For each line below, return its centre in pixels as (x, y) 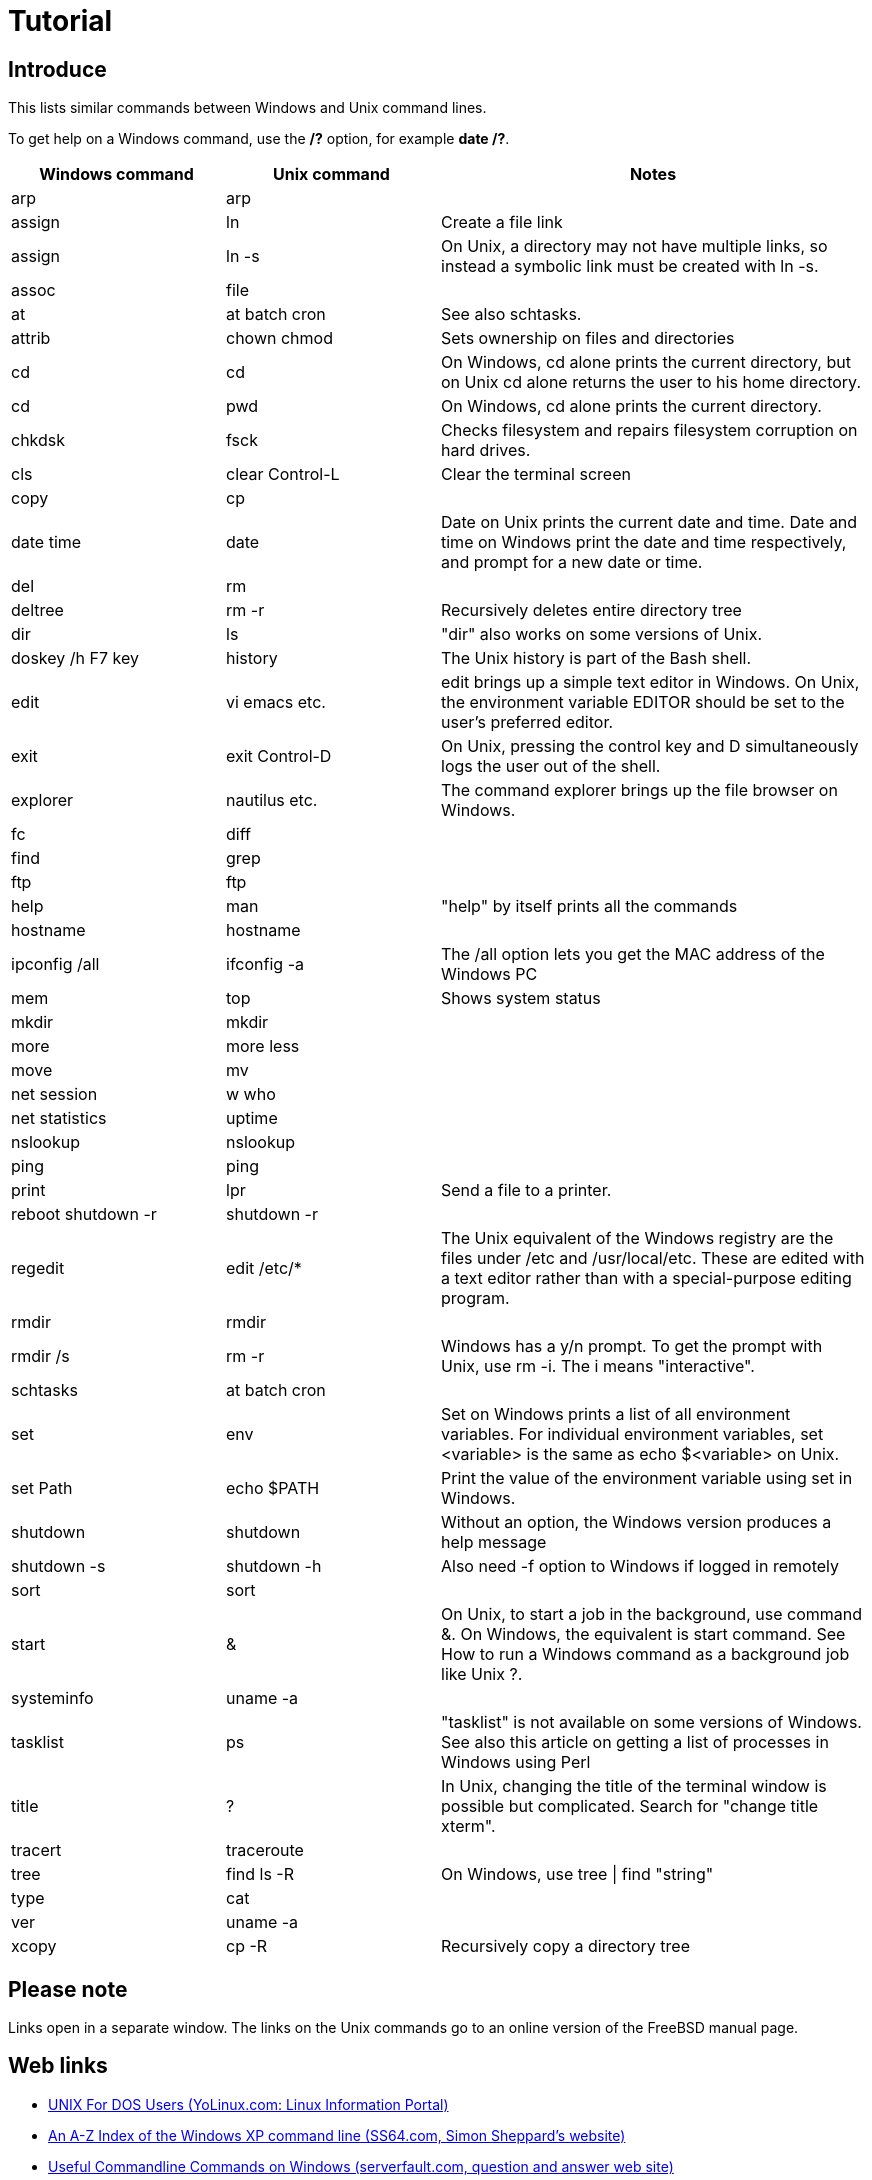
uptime (252, 1118)
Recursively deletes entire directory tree (591, 610)
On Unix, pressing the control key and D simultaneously (650, 746)
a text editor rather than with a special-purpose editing (646, 1278)
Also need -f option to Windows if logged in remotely (640, 1566)
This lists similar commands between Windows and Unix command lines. (247, 108)
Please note (68, 1989)
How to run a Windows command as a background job (645, 1654)
